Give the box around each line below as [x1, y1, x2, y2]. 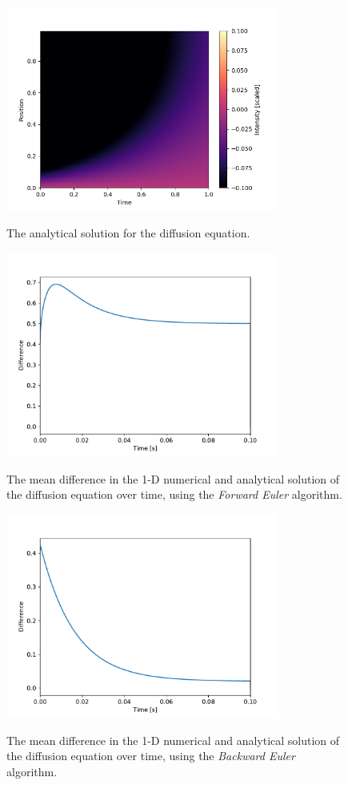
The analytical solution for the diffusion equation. [6, 224, 250, 241]
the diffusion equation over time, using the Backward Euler [6, 747, 295, 764]
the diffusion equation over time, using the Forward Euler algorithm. [6, 486, 342, 503]
